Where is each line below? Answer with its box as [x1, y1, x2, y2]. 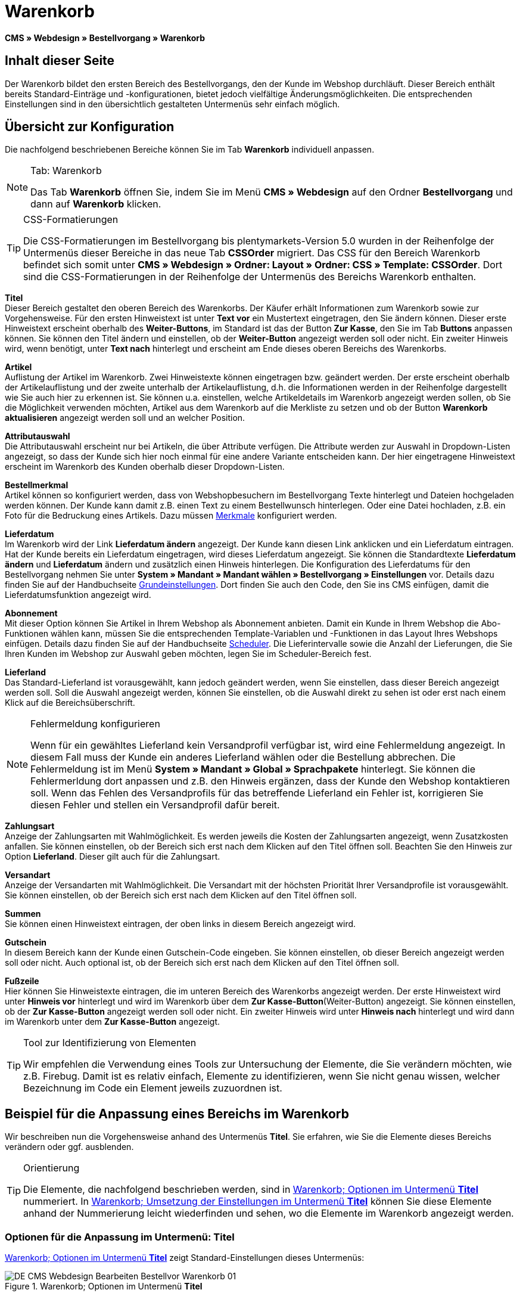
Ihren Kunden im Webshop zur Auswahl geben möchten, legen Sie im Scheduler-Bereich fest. [5, 649, 372, 659]
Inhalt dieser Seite [5, 53, 115, 69]
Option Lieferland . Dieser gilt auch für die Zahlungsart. [5, 851, 220, 862]
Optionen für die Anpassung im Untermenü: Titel [5, 1230, 235, 1243]
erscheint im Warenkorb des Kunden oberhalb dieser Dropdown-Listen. [5, 461, 285, 472]
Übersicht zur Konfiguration [5, 119, 175, 135]
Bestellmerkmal [5, 480, 68, 491]
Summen [5, 909, 41, 919]
